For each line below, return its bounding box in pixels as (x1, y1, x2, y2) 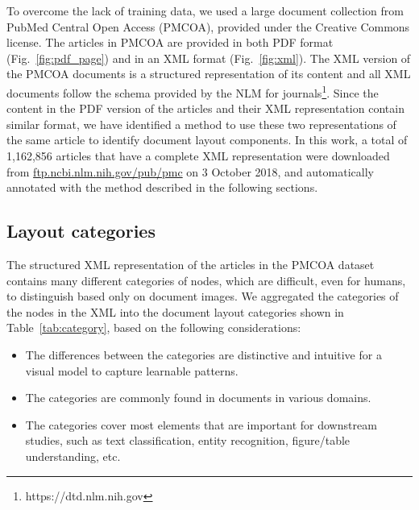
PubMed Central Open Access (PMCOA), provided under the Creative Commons (6, 18, 410, 35)
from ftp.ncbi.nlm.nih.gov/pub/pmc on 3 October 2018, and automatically (6, 163, 374, 180)
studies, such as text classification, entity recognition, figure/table (25, 432, 351, 449)
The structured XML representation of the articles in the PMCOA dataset (6, 255, 375, 272)
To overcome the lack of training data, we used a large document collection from (6, 2, 404, 19)
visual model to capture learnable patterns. (25, 362, 239, 379)
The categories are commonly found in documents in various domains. (25, 389, 371, 406)
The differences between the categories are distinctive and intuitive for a (25, 346, 382, 363)
